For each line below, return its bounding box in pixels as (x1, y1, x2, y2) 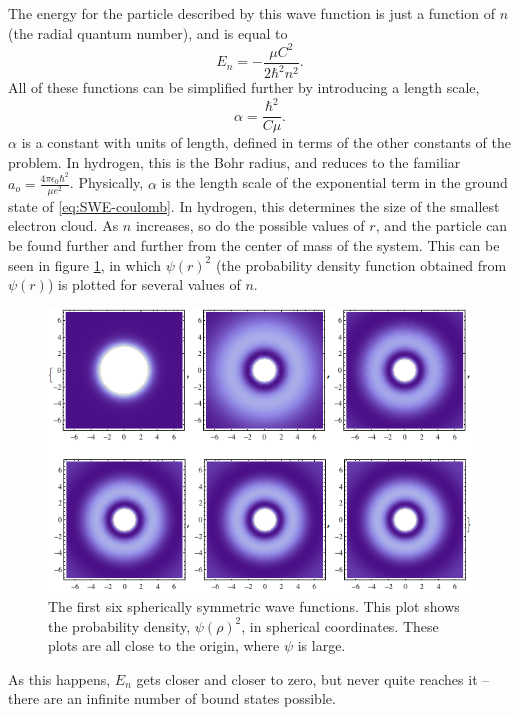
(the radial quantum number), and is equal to (8, 22, 288, 43)
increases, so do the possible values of (135, 215, 365, 236)
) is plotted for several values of (47, 274, 241, 295)
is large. (297, 635, 346, 656)
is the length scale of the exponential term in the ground (161, 172, 508, 193)
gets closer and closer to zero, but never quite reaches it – (136, 668, 490, 689)
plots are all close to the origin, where (48, 635, 280, 656)
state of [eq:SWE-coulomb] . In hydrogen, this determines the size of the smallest (8, 195, 500, 216)
